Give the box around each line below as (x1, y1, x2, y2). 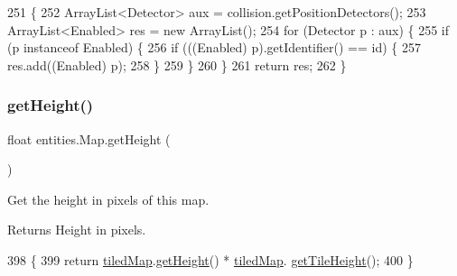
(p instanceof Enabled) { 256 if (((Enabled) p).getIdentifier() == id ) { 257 (7, 38, 421, 57)
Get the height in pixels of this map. (7, 189, 210, 208)
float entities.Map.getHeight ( (7, 129, 171, 148)
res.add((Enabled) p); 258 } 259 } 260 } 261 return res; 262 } (7, 55, 347, 74)
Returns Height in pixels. (7, 220, 146, 239)
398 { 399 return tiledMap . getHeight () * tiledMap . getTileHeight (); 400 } (7, 250, 414, 269)
